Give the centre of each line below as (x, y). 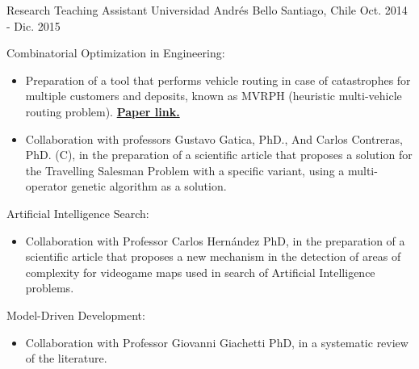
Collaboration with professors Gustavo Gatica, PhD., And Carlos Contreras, (214, 138)
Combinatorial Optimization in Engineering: (116, 53)
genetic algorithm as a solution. (149, 186)
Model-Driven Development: (76, 314)
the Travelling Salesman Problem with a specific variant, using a (185, 170)
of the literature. (66, 358)
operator (46, 186)
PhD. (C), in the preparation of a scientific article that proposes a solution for (219, 155)
